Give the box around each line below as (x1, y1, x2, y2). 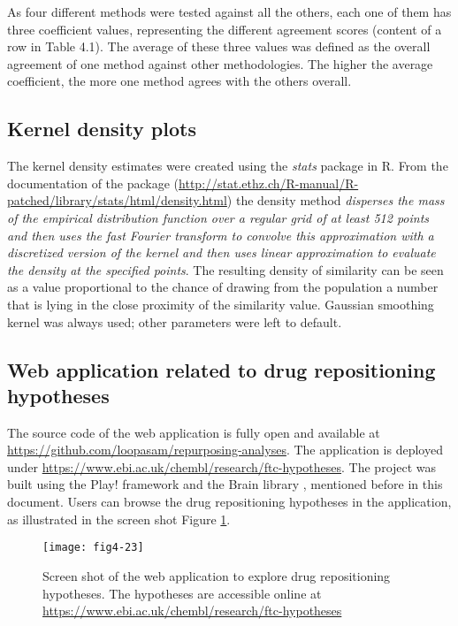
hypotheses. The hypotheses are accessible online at (42, 584, 322, 602)
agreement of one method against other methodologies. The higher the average (7, 54, 433, 73)
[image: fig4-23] (42, 541, 144, 554)
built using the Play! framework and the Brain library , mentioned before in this (7, 475, 443, 493)
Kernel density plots (7, 115, 196, 142)
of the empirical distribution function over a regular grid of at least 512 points (7, 208, 430, 226)
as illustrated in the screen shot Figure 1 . (7, 509, 231, 528)
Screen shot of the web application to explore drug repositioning (42, 566, 391, 584)
